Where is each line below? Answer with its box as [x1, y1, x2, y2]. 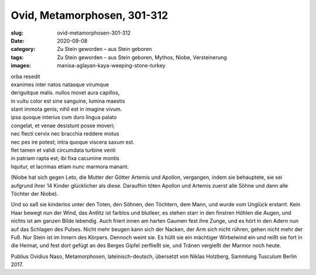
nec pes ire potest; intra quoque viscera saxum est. [11, 138, 135, 145]
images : [11, 62, 32, 69]
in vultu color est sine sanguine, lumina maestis [11, 97, 125, 104]
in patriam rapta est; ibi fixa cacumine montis [11, 155, 119, 162]
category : [11, 46, 36, 53]
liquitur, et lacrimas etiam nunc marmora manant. [11, 163, 129, 170]
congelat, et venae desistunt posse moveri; [11, 122, 115, 129]
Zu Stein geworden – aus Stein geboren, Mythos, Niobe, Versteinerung [57, 53, 228, 61]
